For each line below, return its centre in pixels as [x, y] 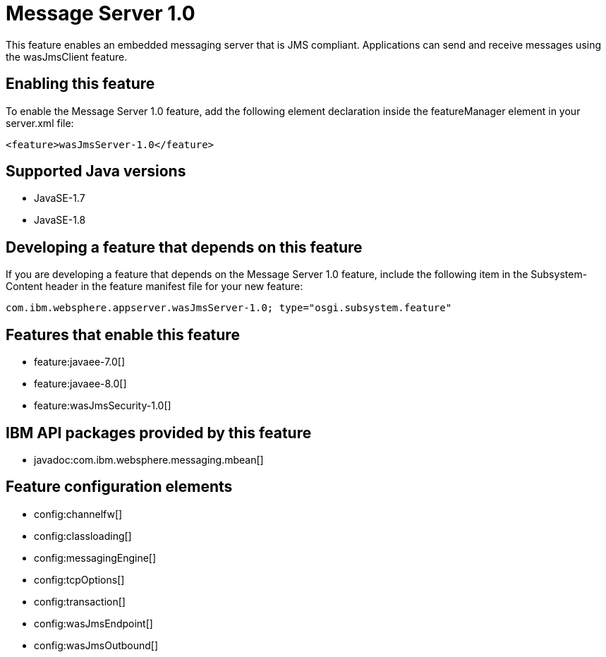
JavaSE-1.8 [60, 220]
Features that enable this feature [123, 334]
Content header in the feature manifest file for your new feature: [154, 287]
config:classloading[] [83, 536]
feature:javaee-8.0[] [80, 384]
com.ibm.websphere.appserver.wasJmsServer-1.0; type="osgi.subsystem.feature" [229, 308]
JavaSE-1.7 [60, 198]
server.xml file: [40, 123]
